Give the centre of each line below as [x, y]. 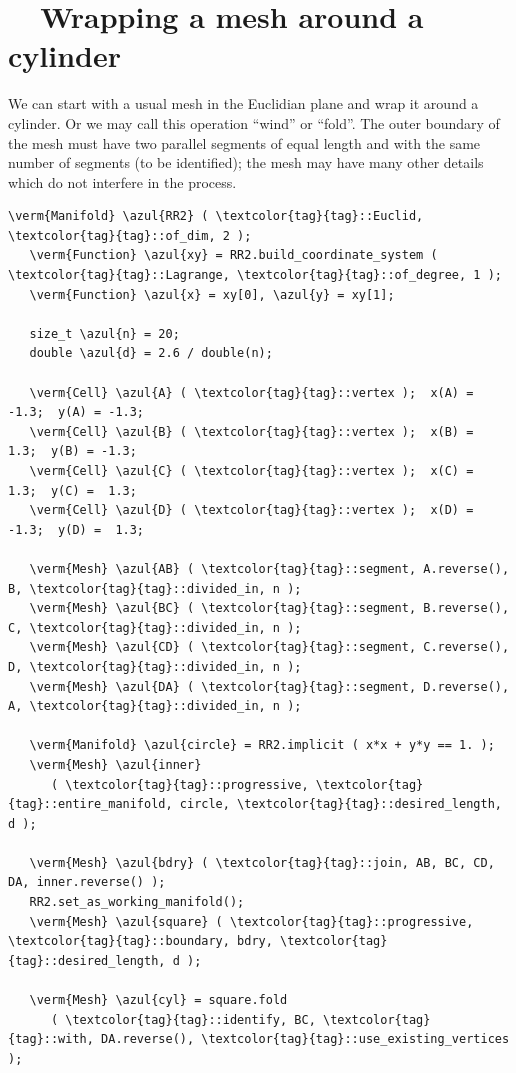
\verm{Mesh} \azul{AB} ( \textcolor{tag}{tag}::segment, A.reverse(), [269, 568]
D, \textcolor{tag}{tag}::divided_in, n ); [155, 666]
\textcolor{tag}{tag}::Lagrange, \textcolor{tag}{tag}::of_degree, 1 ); [255, 275]
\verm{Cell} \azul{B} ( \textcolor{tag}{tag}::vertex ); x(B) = [251, 431]
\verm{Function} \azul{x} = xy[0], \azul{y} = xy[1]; [212, 294]
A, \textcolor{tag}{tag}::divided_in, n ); [155, 706]
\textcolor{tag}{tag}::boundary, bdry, [140, 941]
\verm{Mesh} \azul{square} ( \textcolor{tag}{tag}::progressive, [251, 921]
